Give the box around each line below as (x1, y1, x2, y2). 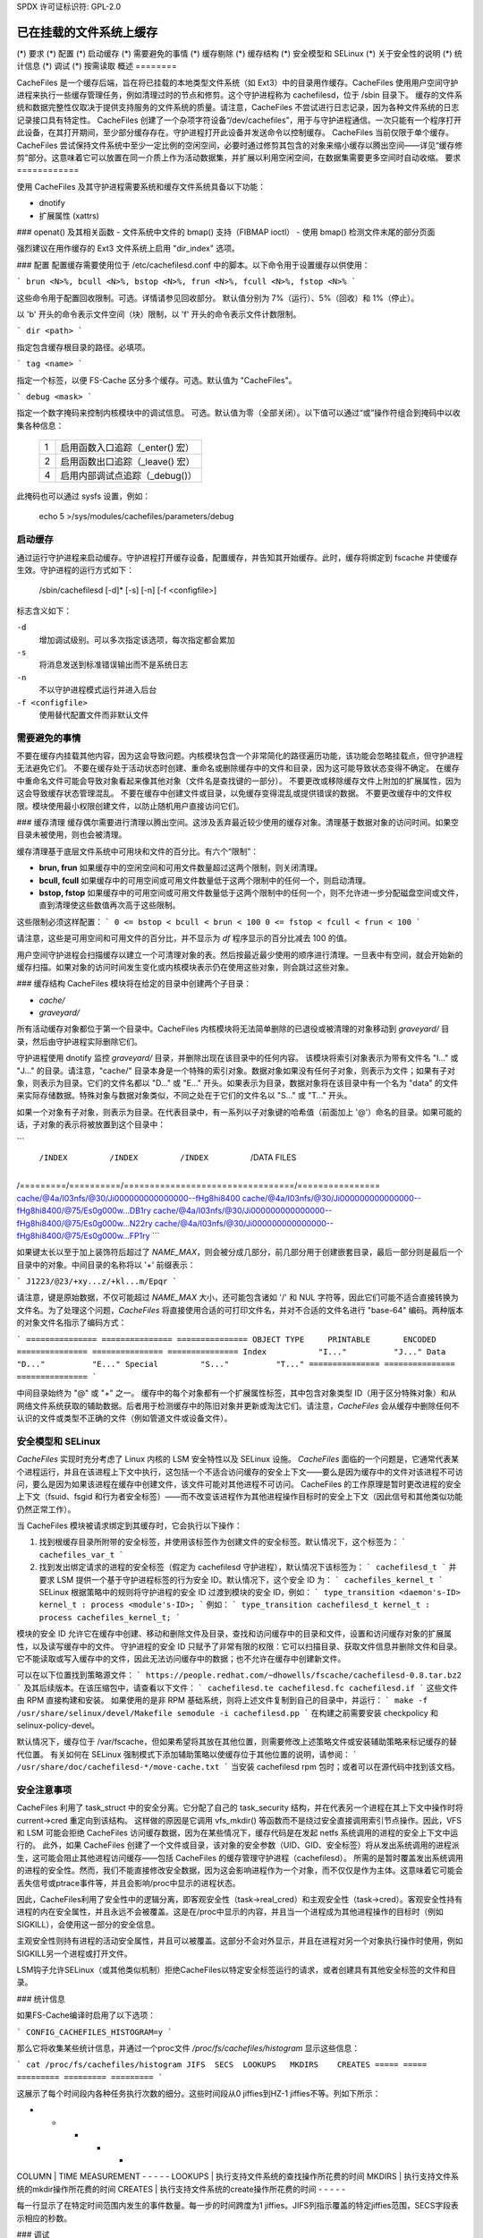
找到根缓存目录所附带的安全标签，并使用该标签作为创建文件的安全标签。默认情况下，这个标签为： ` (38, 1536, 407, 1548)
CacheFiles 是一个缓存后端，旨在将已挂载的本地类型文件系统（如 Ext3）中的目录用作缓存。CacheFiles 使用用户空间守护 (16, 77, 459, 88)
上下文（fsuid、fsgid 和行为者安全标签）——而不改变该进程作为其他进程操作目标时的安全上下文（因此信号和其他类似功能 (16, 1491, 463, 1502)
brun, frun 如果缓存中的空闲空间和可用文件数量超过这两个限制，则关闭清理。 (38, 862, 323, 873)
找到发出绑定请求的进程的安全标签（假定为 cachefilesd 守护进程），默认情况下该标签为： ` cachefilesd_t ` (38, 1562, 447, 1573)
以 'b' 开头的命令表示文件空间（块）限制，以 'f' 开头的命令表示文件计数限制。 (16, 309, 301, 320)
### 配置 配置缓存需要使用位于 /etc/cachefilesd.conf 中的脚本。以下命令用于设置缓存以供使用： (16, 260, 370, 270)
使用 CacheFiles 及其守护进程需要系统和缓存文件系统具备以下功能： (16, 181, 266, 192)
